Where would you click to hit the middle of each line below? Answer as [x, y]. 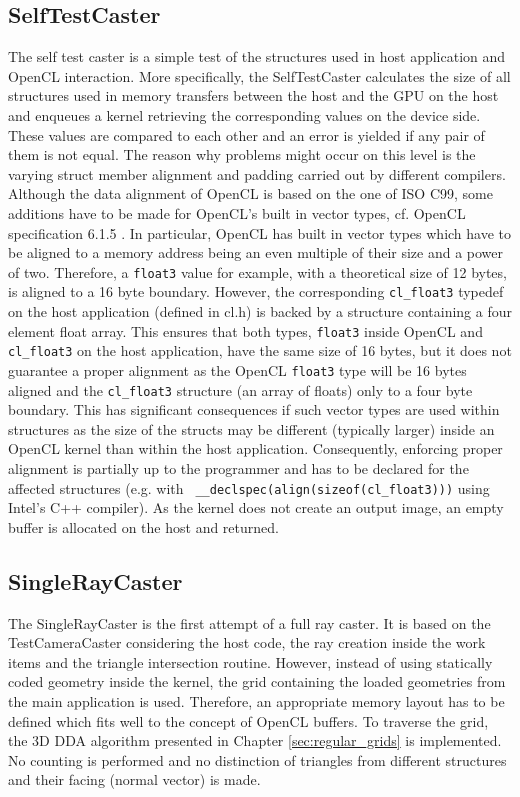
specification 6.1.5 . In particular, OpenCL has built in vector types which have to [260, 232]
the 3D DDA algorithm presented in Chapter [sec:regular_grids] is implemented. [255, 740]
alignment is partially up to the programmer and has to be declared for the [238, 468]
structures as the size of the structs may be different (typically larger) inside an [251, 428]
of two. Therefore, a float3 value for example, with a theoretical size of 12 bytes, [257, 271]
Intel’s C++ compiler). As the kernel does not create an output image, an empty [256, 507]
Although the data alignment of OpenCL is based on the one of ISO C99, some [250, 193]
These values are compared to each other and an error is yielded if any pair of [246, 134]
